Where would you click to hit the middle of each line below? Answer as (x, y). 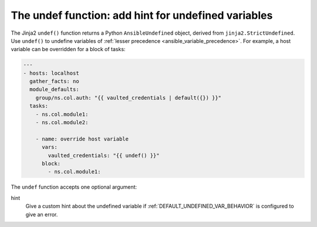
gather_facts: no (54, 81)
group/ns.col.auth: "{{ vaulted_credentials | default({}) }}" (129, 98)
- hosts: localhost (51, 73)
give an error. (42, 214)
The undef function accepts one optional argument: (74, 187)
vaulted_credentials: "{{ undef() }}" (104, 155)
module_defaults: (54, 89)
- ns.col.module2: (62, 123)
